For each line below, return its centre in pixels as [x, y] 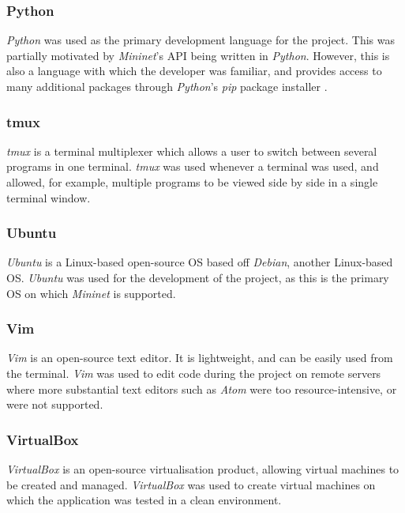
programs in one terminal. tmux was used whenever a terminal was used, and [193, 166]
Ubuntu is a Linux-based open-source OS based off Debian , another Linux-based [200, 262]
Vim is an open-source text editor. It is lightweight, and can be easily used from [200, 358]
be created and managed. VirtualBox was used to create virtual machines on [191, 484]
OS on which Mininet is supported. [91, 293]
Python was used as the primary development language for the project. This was [201, 40]
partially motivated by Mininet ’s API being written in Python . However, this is [198, 55]
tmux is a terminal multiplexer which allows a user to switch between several [192, 151]
